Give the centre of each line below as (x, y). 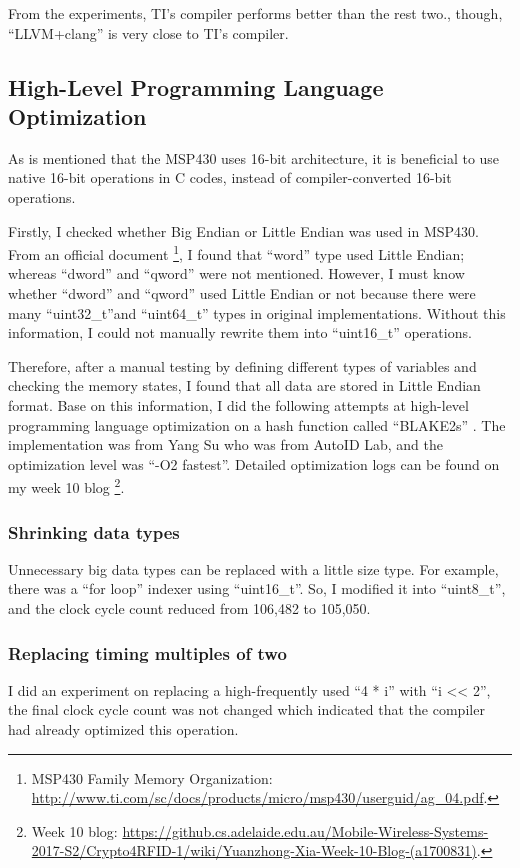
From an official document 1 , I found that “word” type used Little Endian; (236, 252)
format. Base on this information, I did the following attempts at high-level (238, 404)
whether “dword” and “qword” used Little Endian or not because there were (242, 293)
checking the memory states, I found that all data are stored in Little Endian (244, 385)
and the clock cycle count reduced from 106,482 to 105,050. (189, 608)
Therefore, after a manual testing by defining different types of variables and (242, 365)
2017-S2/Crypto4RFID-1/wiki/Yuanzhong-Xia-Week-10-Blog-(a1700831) (254, 850)
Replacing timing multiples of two (147, 652)
